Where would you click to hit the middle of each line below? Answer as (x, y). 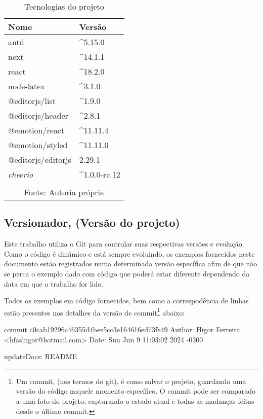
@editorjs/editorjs (40, 160)
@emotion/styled (38, 145)
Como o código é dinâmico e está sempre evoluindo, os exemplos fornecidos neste (129, 253)
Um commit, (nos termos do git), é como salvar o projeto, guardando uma (131, 381)
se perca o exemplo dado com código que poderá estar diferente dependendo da (127, 273)
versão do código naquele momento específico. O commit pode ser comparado (136, 391)
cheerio (21, 174)
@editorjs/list (32, 101)
